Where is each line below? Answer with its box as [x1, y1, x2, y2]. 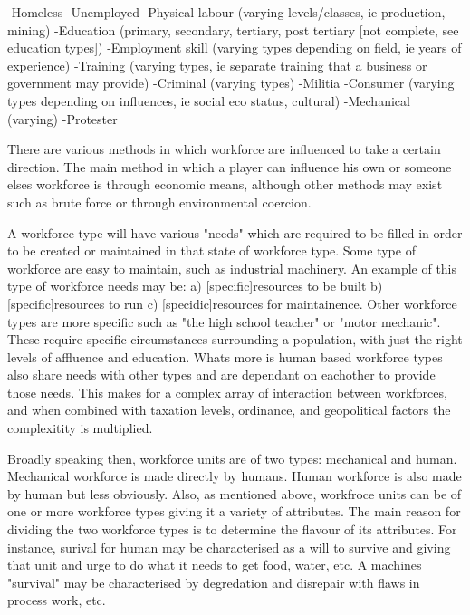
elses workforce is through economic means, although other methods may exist [7, 175, 443, 194]
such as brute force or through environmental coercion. [7, 192, 312, 211]
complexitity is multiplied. [7, 418, 153, 437]
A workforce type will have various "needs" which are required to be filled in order [7, 223, 463, 242]
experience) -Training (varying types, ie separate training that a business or [7, 55, 427, 74]
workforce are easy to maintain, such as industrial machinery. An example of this [7, 258, 457, 277]
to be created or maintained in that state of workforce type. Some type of [7, 241, 416, 260]
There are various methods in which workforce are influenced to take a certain [7, 139, 441, 159]
